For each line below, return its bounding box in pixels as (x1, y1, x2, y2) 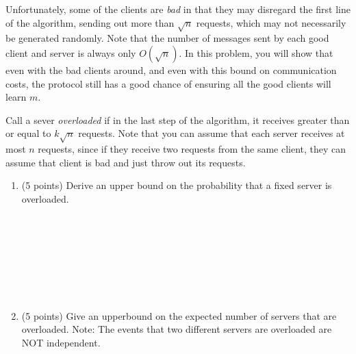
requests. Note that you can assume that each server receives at (78, 126, 345, 140)
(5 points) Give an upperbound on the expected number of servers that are (21, 308, 337, 323)
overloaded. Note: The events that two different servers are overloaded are (21, 322, 332, 336)
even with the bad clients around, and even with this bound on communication (5, 62, 337, 77)
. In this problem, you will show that (179, 45, 333, 60)
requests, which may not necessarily (196, 15, 346, 29)
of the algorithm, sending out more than (5, 15, 175, 29)
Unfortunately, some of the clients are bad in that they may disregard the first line (5, 2, 351, 16)
